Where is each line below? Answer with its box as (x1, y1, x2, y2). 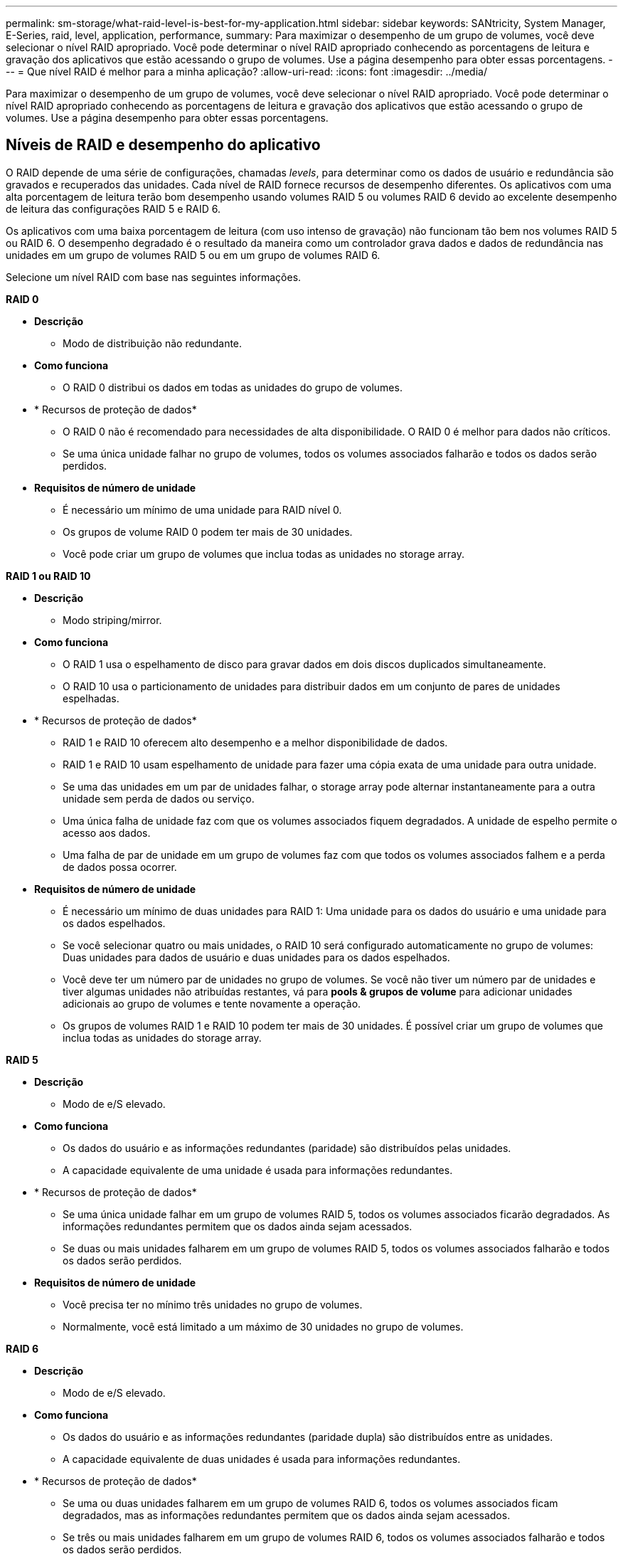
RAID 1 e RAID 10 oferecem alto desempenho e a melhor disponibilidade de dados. (63, 736, 448, 749)
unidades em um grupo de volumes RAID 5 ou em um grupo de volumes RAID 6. (6, 248, 380, 261)
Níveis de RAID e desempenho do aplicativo (6, 136, 321, 154)
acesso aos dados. (63, 826, 151, 839)
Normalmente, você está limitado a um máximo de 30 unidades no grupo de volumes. (63, 1320, 464, 1333)
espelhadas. (63, 692, 119, 704)
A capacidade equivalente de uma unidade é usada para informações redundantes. (63, 1163, 453, 1176)
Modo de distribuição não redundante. (63, 337, 243, 349)
